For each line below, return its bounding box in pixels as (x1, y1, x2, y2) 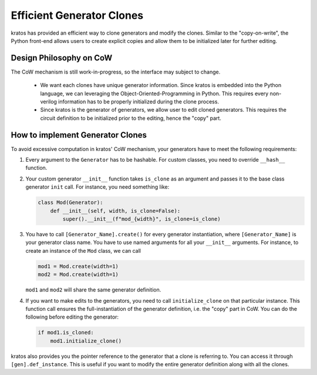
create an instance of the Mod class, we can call (25, 247, 141, 254)
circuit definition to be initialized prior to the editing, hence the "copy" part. (40, 115, 221, 122)
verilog (40, 98, 57, 105)
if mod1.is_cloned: (38, 329, 94, 336)
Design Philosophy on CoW (11, 53, 113, 63)
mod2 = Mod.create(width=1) (38, 271, 119, 278)
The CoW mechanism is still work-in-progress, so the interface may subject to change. (11, 68, 221, 75)
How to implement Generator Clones (11, 130, 147, 140)
